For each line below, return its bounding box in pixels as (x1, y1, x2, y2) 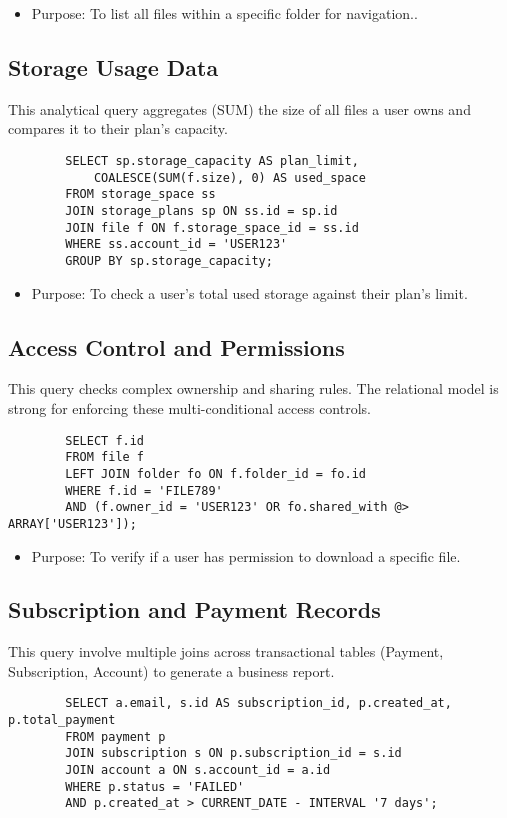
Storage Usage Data (8, 51, 219, 82)
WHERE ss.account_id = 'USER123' (65, 237, 288, 252)
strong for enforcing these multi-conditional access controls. (8, 397, 371, 418)
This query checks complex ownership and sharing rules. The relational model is (8, 378, 499, 399)
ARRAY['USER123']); (8, 516, 137, 531)
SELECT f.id (65, 433, 145, 448)
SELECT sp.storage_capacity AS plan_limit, (65, 153, 359, 168)
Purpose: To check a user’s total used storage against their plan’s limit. (31, 282, 468, 303)
